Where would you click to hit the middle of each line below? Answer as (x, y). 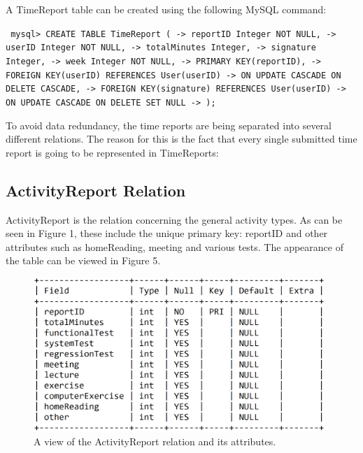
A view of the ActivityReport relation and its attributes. (155, 441)
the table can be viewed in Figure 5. (83, 260)
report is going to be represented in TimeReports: (112, 152)
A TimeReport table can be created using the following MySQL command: (166, 9)
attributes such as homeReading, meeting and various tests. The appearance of (175, 246)
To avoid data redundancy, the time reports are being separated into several (169, 125)
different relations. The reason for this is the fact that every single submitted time (181, 139)
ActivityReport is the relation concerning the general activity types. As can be (174, 219)
